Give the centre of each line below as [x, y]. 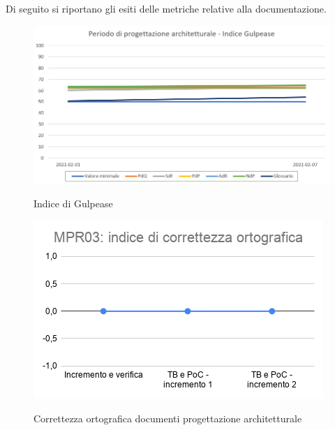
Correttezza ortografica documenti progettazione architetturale [168, 418]
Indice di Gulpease [73, 203]
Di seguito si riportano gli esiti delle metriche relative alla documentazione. [166, 8]
